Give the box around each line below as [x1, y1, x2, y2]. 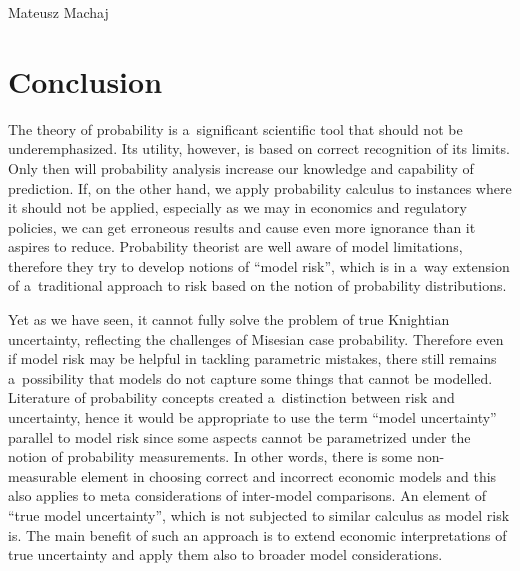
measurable [8, 465, 77, 486]
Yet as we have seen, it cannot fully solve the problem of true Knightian [8, 309, 450, 330]
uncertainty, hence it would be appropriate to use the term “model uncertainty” [8, 407, 497, 428]
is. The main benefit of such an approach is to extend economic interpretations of [8, 524, 507, 545]
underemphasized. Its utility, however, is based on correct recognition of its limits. [8, 138, 510, 159]
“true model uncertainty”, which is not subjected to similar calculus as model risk [8, 505, 510, 525]
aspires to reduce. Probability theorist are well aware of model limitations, [8, 236, 463, 257]
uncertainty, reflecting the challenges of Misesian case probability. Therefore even [8, 328, 504, 349]
